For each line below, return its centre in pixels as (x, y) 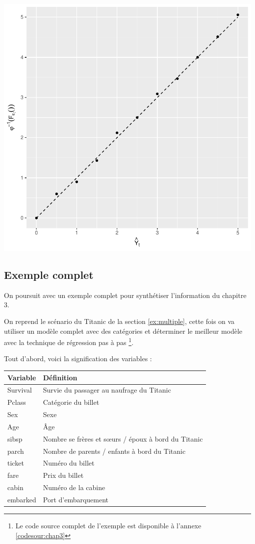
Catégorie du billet (71, 402)
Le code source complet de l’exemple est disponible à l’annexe (108, 526)
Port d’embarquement (76, 499)
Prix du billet (63, 475)
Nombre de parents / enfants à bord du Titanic (114, 451)
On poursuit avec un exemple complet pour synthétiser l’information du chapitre (125, 295)
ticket (16, 463)
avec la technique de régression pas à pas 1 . (69, 341)
